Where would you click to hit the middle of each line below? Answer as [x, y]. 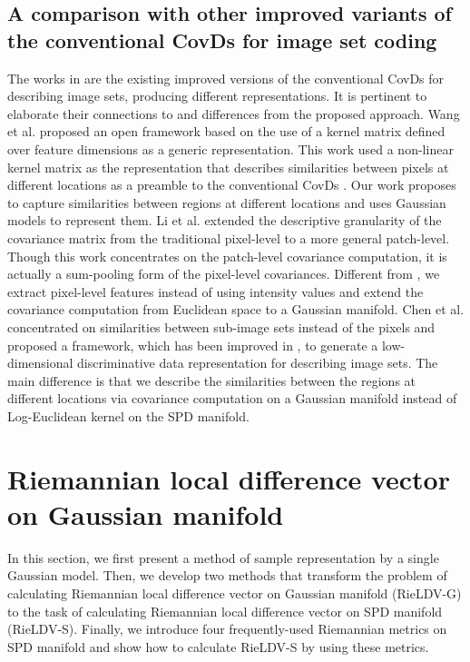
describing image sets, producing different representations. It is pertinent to [217, 96]
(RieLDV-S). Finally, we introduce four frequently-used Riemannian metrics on [227, 629]
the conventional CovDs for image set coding [222, 40]
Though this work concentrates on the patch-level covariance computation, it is [227, 256]
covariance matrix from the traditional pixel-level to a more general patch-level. [229, 237]
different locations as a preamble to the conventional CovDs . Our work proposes [232, 185]
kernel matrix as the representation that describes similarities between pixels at [228, 167]
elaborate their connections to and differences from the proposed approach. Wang [234, 113]
